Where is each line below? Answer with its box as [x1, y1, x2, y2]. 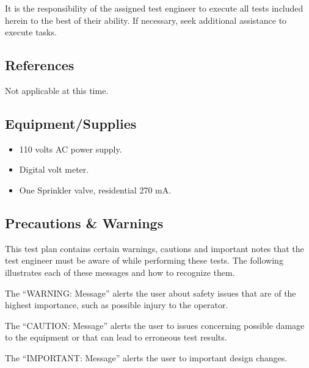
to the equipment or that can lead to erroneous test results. [5, 331, 227, 344]
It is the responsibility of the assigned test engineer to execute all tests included [5, 2, 304, 14]
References [5, 56, 75, 74]
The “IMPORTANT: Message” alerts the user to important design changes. [5, 351, 288, 364]
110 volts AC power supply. [19, 142, 122, 155]
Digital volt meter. [19, 163, 89, 176]
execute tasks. [5, 26, 57, 38]
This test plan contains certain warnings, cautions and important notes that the [5, 242, 304, 254]
